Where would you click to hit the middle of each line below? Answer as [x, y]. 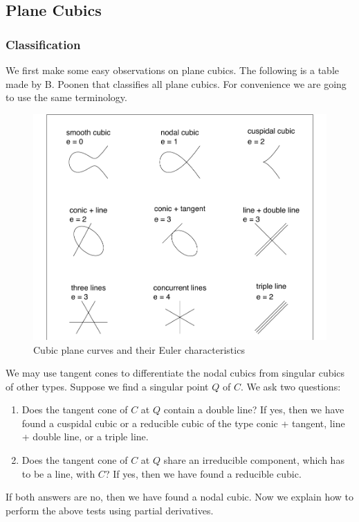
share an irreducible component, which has [254, 460]
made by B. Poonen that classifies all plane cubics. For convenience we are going [176, 83]
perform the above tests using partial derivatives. [110, 510]
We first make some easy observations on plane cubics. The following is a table [173, 70]
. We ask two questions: [291, 386]
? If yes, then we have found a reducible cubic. [203, 473]
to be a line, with [58, 473]
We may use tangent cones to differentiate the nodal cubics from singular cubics [175, 373]
